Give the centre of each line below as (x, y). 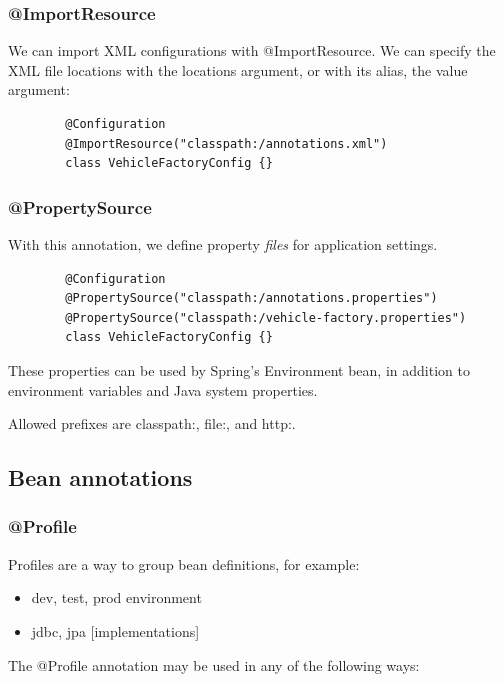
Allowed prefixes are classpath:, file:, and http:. (152, 423)
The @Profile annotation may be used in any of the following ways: (214, 664)
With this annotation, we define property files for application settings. (223, 244)
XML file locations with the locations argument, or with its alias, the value (238, 69)
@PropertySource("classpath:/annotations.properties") (251, 298)
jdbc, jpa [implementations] (115, 630)
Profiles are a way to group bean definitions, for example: (184, 563)
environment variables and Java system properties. (163, 389)
